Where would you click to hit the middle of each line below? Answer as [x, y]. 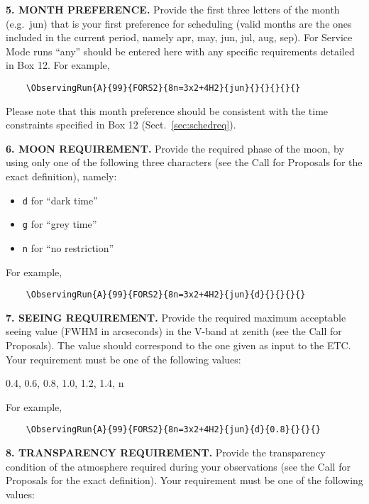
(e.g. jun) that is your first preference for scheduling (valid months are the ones [179, 23]
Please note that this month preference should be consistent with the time [167, 110]
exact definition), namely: [61, 176]
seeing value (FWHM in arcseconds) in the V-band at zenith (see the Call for [174, 331]
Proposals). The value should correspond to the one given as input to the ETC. [178, 345]
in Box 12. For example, [58, 65]
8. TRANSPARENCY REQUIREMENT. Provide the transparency [166, 453]
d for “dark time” [60, 200]
